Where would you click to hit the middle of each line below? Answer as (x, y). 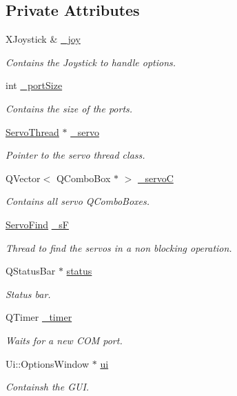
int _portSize (34, 85)
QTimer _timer (39, 317)
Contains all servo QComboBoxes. (78, 201)
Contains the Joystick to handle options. (91, 62)
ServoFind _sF (37, 224)
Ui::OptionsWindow (48, 363)
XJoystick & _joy (43, 39)
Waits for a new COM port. (64, 340)
